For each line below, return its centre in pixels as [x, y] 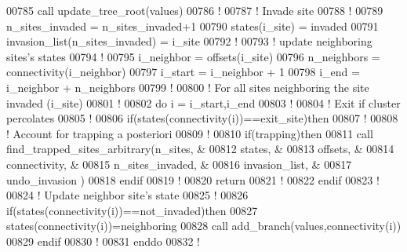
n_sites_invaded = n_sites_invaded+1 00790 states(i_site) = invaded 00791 [193, 26]
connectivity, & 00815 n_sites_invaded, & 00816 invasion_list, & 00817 [179, 164]
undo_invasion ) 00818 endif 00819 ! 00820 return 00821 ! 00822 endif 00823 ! [193, 179]
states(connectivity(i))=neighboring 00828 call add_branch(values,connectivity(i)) [204, 226]
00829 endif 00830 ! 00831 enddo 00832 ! [104, 241]
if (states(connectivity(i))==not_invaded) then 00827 [132, 210]
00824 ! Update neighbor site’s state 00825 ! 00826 [127, 195]
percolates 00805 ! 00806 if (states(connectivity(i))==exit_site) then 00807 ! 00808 [202, 118]
